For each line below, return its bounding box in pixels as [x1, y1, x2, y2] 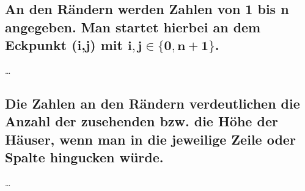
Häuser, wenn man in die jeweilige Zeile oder [5, 129, 296, 148]
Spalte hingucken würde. [5, 148, 164, 167]
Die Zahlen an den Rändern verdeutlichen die [5, 93, 300, 112]
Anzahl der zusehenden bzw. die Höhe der [5, 112, 278, 131]
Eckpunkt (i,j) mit [5, 35, 123, 54]
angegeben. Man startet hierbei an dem [5, 17, 261, 36]
